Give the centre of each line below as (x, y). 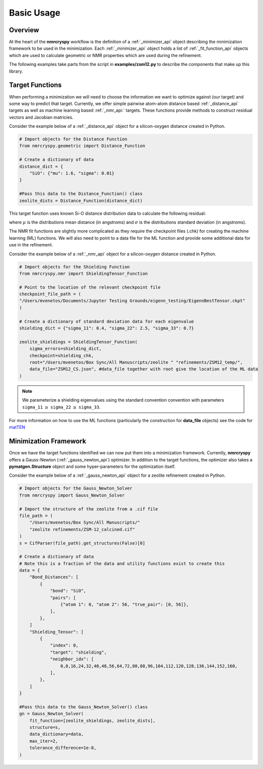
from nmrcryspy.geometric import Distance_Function (82, 146)
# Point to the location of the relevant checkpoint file (90, 287)
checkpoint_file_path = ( (50, 294)
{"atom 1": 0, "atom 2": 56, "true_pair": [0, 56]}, (124, 605)
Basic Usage (35, 13)
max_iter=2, (44, 741)
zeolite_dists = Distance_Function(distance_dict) (81, 201)
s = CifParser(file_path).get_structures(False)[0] (82, 543)
